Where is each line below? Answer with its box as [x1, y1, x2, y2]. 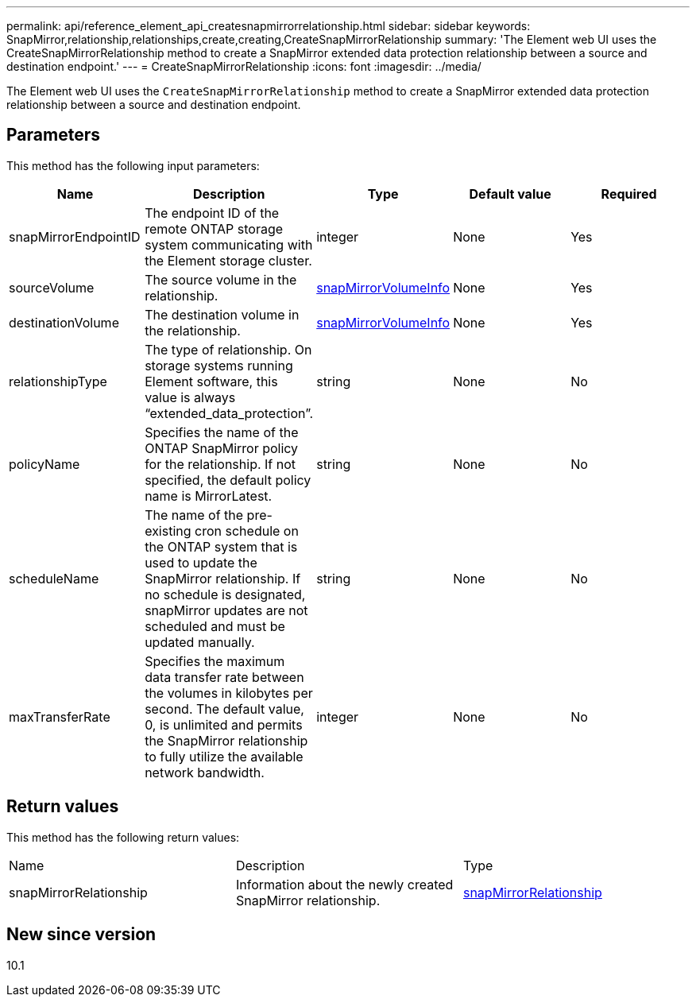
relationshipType [9, 373, 107, 389]
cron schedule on [195, 522, 299, 539]
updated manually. [145, 633, 255, 650]
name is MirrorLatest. [145, 487, 273, 504]
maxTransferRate [9, 708, 110, 725]
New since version [6, 924, 157, 945]
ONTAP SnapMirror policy [145, 440, 299, 456]
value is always [145, 389, 236, 405]
